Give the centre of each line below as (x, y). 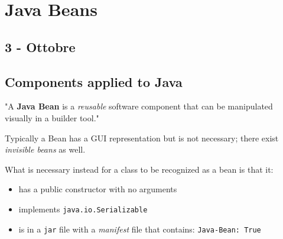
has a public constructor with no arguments (98, 189)
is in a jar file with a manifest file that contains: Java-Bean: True (140, 229)
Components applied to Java (94, 81)
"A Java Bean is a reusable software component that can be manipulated (139, 106)
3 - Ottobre (40, 46)
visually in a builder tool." (52, 117)
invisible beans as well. (45, 149)
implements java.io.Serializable (83, 209)
